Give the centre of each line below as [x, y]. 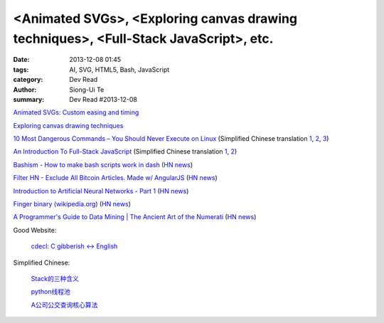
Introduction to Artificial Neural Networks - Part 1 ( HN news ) [101, 191]
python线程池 [50, 292]
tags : [21, 69]
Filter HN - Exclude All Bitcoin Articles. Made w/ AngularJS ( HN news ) [116, 178]
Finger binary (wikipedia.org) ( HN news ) [72, 204]
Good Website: [35, 230]
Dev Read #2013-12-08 [103, 99]
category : [28, 80]
